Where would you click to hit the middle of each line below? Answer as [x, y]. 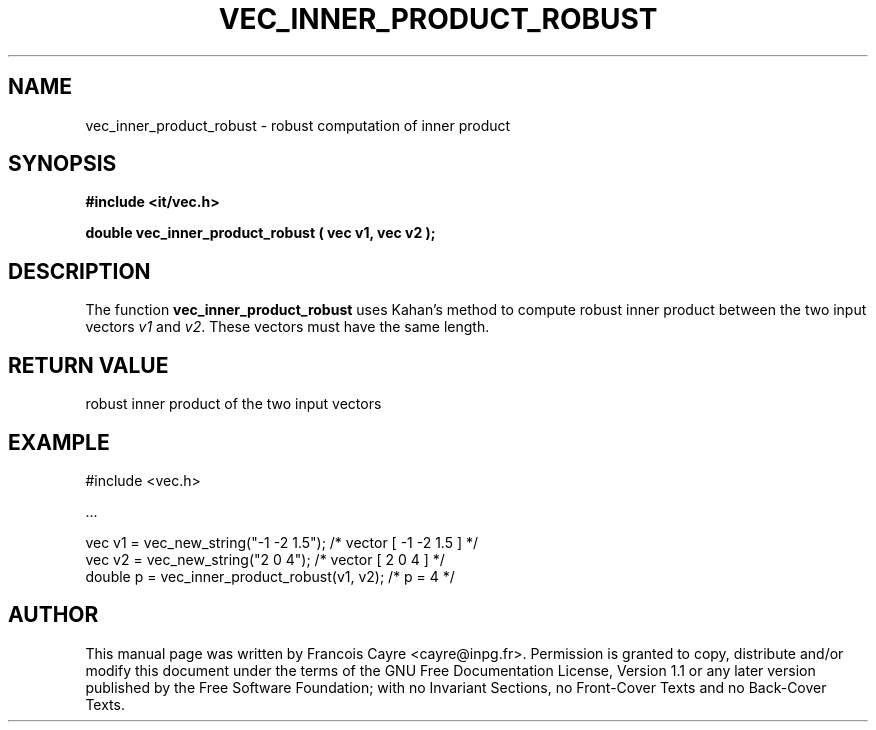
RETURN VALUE [88, 365]
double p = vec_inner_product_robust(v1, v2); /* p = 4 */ [270, 576]
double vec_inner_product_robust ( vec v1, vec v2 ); [260, 233]
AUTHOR [53, 615]
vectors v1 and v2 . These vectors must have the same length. [287, 327]
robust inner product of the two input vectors [233, 404]
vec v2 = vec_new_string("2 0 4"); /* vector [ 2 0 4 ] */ [265, 559]
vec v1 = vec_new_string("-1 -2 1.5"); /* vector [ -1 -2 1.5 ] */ [282, 542]
